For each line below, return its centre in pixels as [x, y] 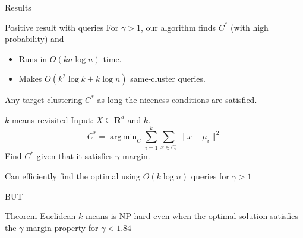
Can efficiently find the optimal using [72, 176]
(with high [250, 27]
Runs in [33, 58]
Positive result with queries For [62, 27]
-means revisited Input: [51, 119]
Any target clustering [44, 100]
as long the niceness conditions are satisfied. [177, 100]
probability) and [34, 39]
